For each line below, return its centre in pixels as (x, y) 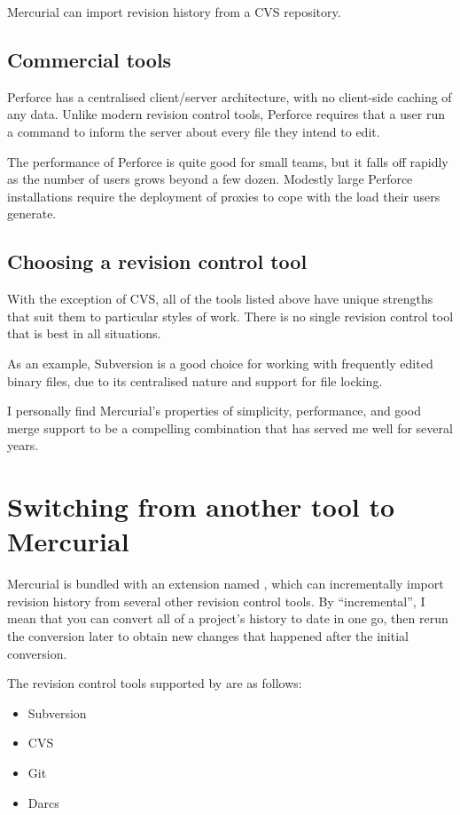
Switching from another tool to (201, 506)
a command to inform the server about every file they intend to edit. (194, 131)
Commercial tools (90, 59)
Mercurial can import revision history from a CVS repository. (174, 12)
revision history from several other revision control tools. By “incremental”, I (216, 601)
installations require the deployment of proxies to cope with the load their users (224, 196)
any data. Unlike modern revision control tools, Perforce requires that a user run (226, 114)
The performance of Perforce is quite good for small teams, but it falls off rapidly (228, 161)
